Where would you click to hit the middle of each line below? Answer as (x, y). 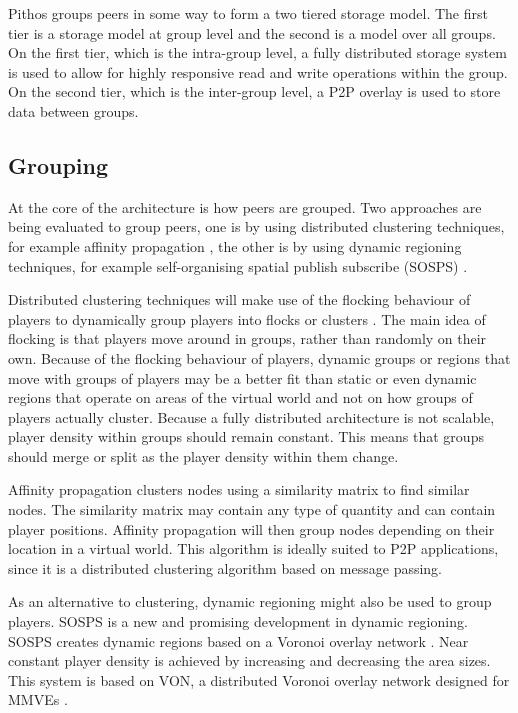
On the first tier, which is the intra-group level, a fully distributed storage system (257, 52)
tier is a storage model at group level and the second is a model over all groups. (252, 32)
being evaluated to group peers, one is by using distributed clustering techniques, (256, 226)
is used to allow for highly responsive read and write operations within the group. (258, 71)
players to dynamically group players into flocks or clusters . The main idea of (247, 318)
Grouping (58, 164)
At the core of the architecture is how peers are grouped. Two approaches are (245, 206)
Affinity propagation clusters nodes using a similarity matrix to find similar (239, 489)
